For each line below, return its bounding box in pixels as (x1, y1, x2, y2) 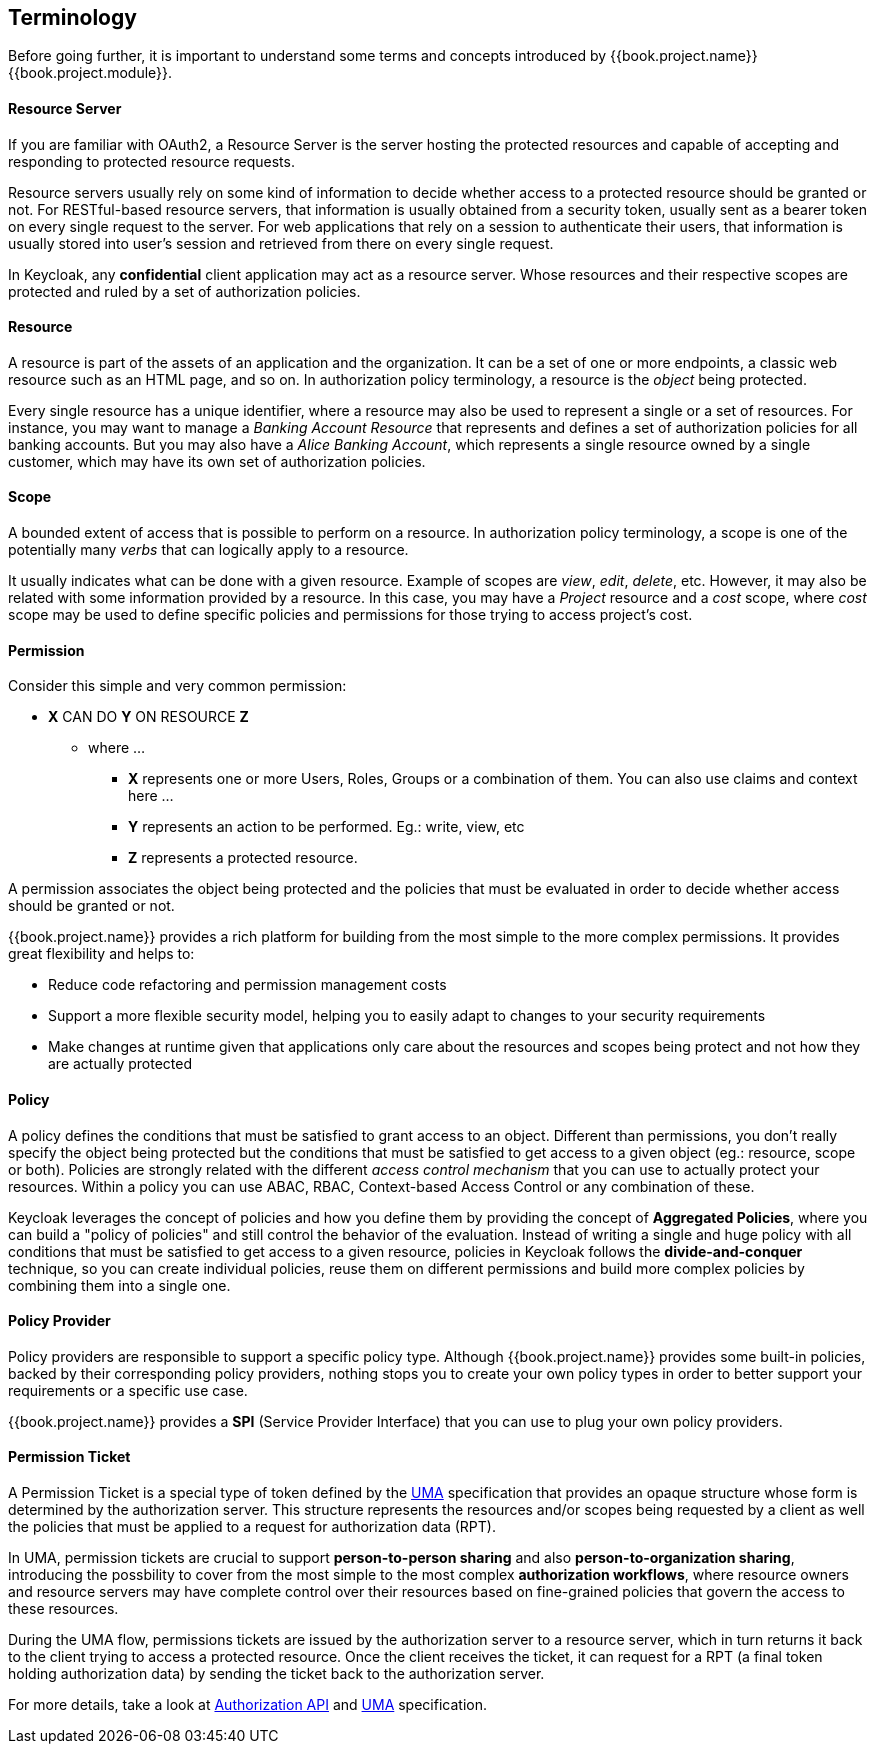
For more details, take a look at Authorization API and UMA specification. (8, 1695, 487, 1713)
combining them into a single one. (8, 1276, 231, 1294)
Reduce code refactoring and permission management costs (48, 976, 447, 994)
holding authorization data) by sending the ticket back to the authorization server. (8, 1664, 545, 1682)
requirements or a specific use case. (8, 1381, 248, 1399)
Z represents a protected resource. (128, 849, 358, 867)
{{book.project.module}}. (8, 64, 173, 82)
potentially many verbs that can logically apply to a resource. (8, 541, 409, 559)
